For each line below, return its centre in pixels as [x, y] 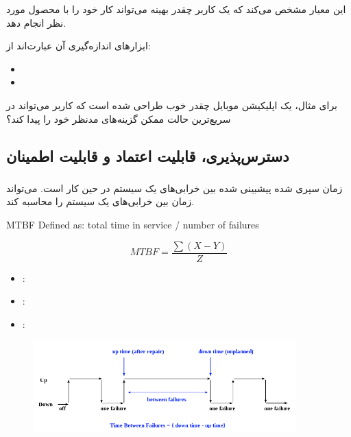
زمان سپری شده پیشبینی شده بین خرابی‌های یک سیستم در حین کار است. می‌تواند [174, 188]
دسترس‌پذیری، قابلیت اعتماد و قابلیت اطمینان [148, 155]
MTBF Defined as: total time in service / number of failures [133, 225]
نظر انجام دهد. [36, 22]
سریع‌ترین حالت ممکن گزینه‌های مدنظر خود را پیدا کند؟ [119, 118]
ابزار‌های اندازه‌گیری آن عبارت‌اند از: [78, 46]
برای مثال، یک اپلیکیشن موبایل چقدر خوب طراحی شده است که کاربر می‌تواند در [172, 105]
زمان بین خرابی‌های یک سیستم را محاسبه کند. [100, 201]
